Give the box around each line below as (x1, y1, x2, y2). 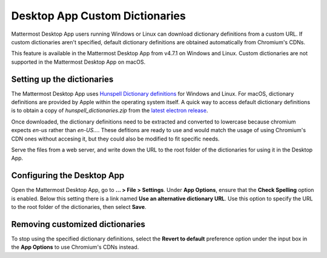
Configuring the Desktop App (11, 170, 125, 181)
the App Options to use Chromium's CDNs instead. (11, 243, 139, 251)
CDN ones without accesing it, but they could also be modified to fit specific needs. (11, 135, 220, 142)
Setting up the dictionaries (11, 74, 114, 84)
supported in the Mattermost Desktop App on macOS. (11, 58, 145, 65)
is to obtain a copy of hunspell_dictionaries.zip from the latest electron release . (11, 107, 208, 114)
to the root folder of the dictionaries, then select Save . (11, 203, 147, 211)
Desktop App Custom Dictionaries (11, 9, 186, 22)
